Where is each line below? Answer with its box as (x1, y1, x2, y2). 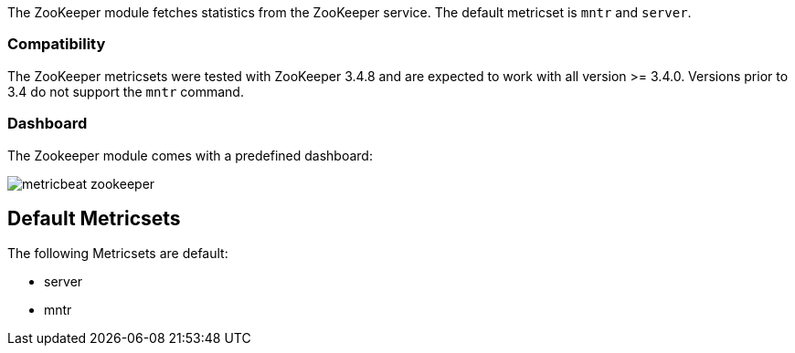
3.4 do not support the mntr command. (7, 83, 244, 99)
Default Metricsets (7, 206, 181, 230)
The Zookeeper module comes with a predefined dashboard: (7, 147, 373, 163)
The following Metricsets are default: (7, 245, 228, 262)
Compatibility (7, 35, 106, 54)
